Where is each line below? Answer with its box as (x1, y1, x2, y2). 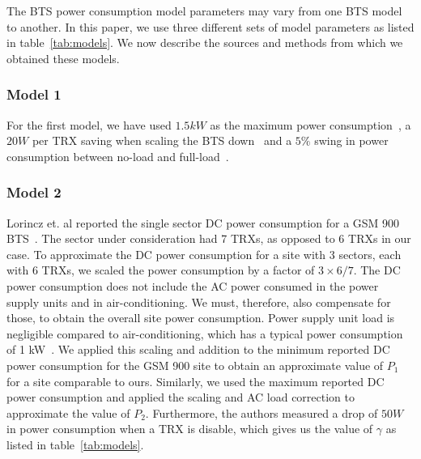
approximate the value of (6, 404, 130, 421)
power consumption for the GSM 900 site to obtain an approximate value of (6, 356, 384, 373)
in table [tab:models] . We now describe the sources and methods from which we (6, 34, 403, 51)
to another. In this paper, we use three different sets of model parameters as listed (6, 18, 415, 35)
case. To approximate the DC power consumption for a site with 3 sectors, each (6, 245, 402, 262)
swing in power (314, 132, 389, 149)
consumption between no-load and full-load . (6, 147, 229, 164)
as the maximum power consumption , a (210, 116, 411, 133)
